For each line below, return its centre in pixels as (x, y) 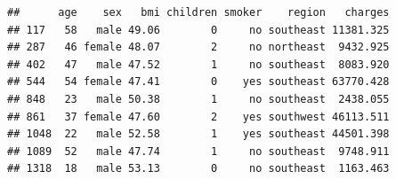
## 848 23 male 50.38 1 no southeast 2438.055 (198, 99)
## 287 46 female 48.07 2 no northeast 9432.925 (198, 47)
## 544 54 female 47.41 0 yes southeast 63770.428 (198, 82)
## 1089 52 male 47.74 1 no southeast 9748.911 (198, 151)
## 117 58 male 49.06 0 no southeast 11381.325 (198, 30)
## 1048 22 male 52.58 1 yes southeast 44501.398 (198, 134)
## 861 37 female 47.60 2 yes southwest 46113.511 (198, 117)
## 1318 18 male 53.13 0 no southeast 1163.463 (198, 169)
